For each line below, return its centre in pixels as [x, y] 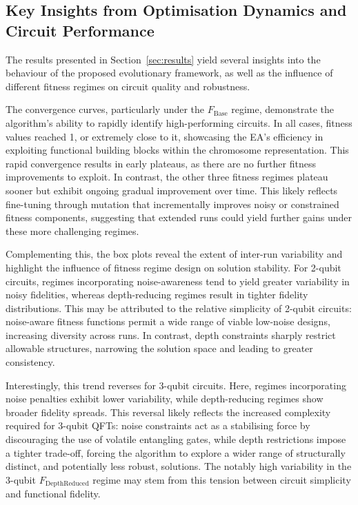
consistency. [30, 362]
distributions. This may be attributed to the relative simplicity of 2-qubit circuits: [179, 308]
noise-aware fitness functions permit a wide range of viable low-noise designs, [168, 321]
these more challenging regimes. [72, 230]
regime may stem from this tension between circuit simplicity [222, 479]
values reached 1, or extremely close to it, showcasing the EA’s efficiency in [165, 136]
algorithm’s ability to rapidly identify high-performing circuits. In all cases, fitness [179, 122]
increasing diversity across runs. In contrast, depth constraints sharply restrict [171, 334]
